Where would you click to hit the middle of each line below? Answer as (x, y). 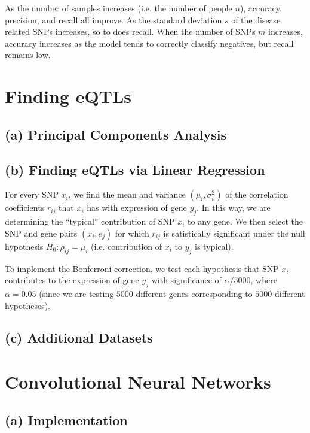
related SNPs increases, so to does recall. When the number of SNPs (130, 31)
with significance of (186, 280)
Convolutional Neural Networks (138, 382)
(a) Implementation (66, 420)
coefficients (25, 208)
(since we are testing (76, 293)
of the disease (256, 19)
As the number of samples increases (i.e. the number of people (119, 8)
